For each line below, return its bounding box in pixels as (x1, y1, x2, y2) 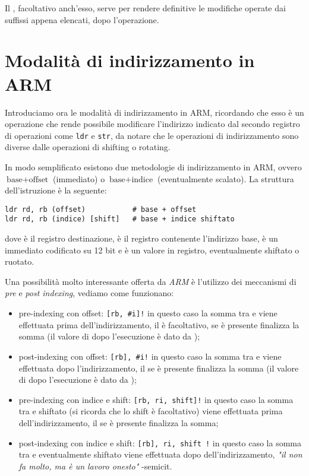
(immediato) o (53, 172, 105, 185)
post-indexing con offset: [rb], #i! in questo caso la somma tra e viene (18, 350, 282, 362)
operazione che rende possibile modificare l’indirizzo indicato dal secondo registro (5, 118, 300, 130)
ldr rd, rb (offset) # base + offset (5, 205, 197, 214)
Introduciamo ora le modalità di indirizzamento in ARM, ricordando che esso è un (5, 106, 304, 118)
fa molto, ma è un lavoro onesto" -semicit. (18, 459, 172, 472)
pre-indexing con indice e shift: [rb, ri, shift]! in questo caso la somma (18, 393, 294, 405)
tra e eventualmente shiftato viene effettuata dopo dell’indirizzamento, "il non (18, 448, 302, 461)
